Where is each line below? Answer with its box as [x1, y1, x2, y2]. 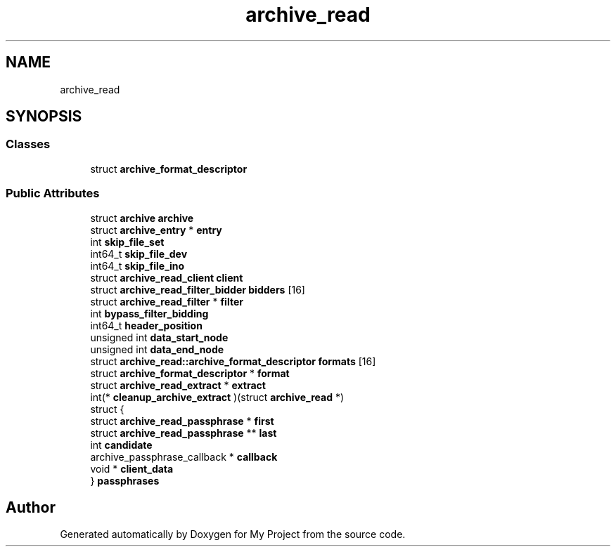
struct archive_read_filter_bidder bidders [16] [90, 283, 305, 296]
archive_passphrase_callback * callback [90, 450, 278, 463]
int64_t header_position [90, 319, 203, 331]
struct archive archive [90, 211, 194, 224]
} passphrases [90, 474, 160, 487]
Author [6, 498, 56, 516]
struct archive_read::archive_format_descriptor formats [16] [90, 355, 376, 367]
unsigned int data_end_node [90, 343, 224, 355]
